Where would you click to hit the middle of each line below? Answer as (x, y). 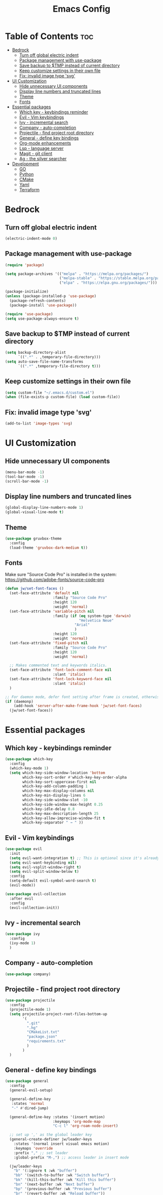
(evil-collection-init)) (34, 907)
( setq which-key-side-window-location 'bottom (57, 773)
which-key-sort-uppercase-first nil (59, 782)
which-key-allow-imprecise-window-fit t (64, 818)
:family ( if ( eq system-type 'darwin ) (92, 616)
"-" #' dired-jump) (30, 1108)
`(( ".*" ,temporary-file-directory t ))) (59, 366)
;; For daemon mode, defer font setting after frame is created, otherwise (83, 697)
